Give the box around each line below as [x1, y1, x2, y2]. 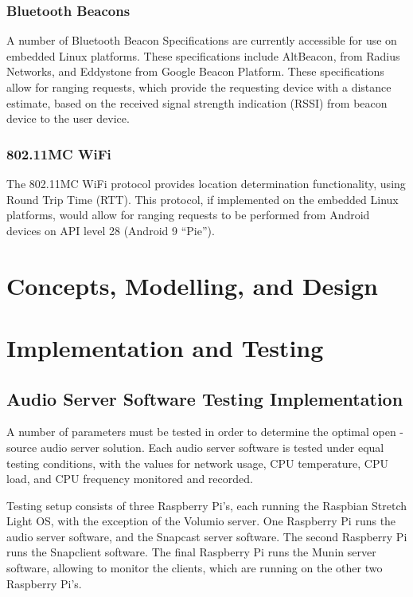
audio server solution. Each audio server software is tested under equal [40, 438, 384, 455]
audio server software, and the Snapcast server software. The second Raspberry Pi [6, 528, 407, 544]
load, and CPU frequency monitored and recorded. [6, 470, 253, 487]
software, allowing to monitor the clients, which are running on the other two [6, 560, 383, 576]
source [6, 438, 37, 455]
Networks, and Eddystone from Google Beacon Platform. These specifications [6, 63, 384, 80]
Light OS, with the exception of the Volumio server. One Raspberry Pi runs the [6, 513, 396, 529]
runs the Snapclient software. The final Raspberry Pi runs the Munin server [6, 544, 376, 560]
